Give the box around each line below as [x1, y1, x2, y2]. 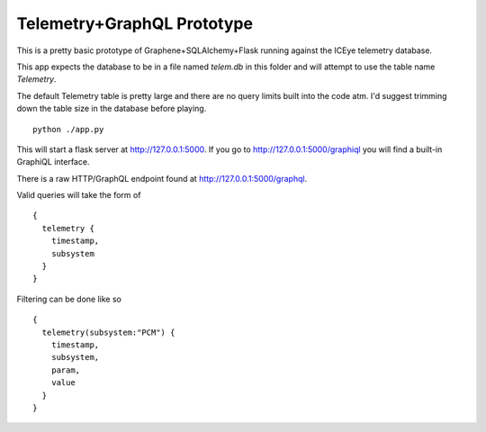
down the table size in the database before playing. [16, 103, 207, 114]
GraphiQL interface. [16, 157, 90, 167]
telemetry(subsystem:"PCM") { [41, 327, 175, 337]
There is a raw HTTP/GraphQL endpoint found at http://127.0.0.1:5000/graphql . [16, 173, 308, 184]
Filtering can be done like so [16, 293, 121, 304]
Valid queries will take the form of [16, 190, 141, 201]
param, [50, 364, 81, 375]
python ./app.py [32, 124, 104, 134]
